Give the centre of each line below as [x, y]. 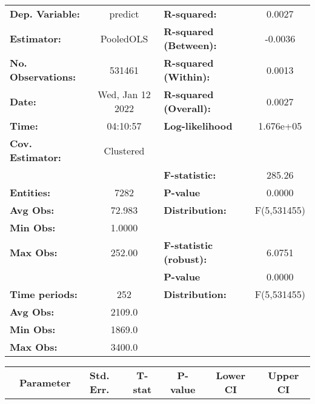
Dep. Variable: [45, 14]
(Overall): [187, 108]
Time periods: [44, 294]
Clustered [124, 150]
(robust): [185, 259]
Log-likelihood [198, 126]
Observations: [43, 77]
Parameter [45, 382]
